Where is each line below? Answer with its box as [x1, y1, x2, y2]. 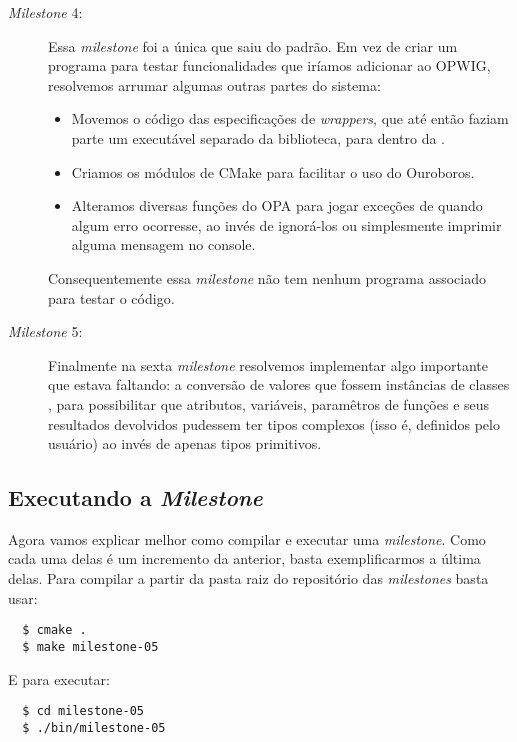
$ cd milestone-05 [22, 704, 145, 719]
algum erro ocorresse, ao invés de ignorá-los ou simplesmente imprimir [71, 214, 502, 235]
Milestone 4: [8, 2, 83, 22]
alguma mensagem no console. [71, 234, 256, 255]
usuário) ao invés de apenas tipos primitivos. [48, 433, 322, 454]
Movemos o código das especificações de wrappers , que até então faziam [71, 108, 509, 129]
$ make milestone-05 [22, 639, 159, 654]
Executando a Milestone [8, 482, 263, 513]
